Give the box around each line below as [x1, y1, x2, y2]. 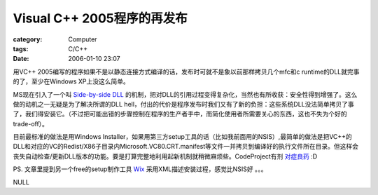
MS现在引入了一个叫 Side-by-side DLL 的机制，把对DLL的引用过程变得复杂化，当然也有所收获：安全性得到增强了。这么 [13, 90, 358, 98]
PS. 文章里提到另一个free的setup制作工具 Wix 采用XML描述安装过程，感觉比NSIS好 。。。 [13, 165, 267, 173]
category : [13, 35, 43, 43]
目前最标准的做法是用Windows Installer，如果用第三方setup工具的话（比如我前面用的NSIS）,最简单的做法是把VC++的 [13, 133, 353, 141]
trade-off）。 [13, 119, 49, 128]
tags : [13, 44, 29, 53]
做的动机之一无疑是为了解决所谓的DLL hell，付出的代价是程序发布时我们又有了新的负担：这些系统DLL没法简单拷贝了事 [13, 100, 355, 108]
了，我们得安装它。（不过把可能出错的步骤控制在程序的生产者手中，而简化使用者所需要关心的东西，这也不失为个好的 [13, 109, 347, 119]
